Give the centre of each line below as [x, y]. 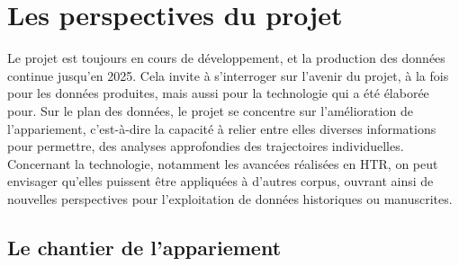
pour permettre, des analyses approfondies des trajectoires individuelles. [206, 146]
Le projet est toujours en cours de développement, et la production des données [226, 58]
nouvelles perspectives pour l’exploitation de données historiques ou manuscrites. [230, 198]
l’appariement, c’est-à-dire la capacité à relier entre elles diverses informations [222, 128]
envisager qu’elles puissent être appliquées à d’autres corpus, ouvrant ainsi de [220, 181]
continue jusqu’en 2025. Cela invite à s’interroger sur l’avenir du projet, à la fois [228, 75]
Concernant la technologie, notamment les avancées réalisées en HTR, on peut [223, 163]
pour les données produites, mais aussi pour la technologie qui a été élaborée [218, 93]
